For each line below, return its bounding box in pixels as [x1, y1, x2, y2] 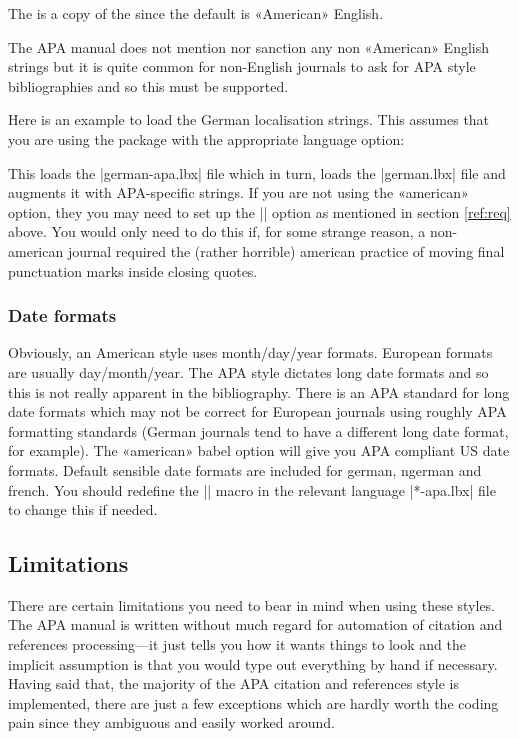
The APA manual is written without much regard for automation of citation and [8, 614, 503, 635]
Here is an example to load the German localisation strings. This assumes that [8, 109, 490, 130]
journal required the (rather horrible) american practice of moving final [67, 240, 505, 261]
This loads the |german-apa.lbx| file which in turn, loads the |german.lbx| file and [8, 162, 506, 183]
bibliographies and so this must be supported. [8, 75, 289, 96]
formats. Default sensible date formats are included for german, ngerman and [8, 459, 482, 480]
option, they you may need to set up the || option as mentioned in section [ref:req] [8, 201, 511, 222]
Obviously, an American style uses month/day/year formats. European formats [8, 342, 493, 363]
